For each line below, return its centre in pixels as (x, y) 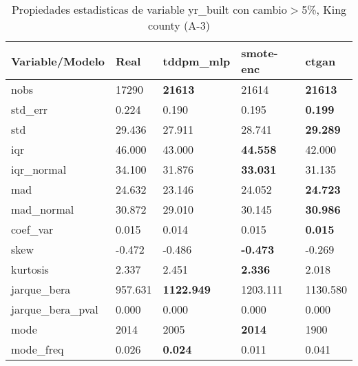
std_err (30, 109)
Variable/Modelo (58, 61)
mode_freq (38, 349)
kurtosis (30, 269)
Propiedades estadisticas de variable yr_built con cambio (149, 9)
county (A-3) (179, 25)
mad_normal (43, 209)
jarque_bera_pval (55, 309)
